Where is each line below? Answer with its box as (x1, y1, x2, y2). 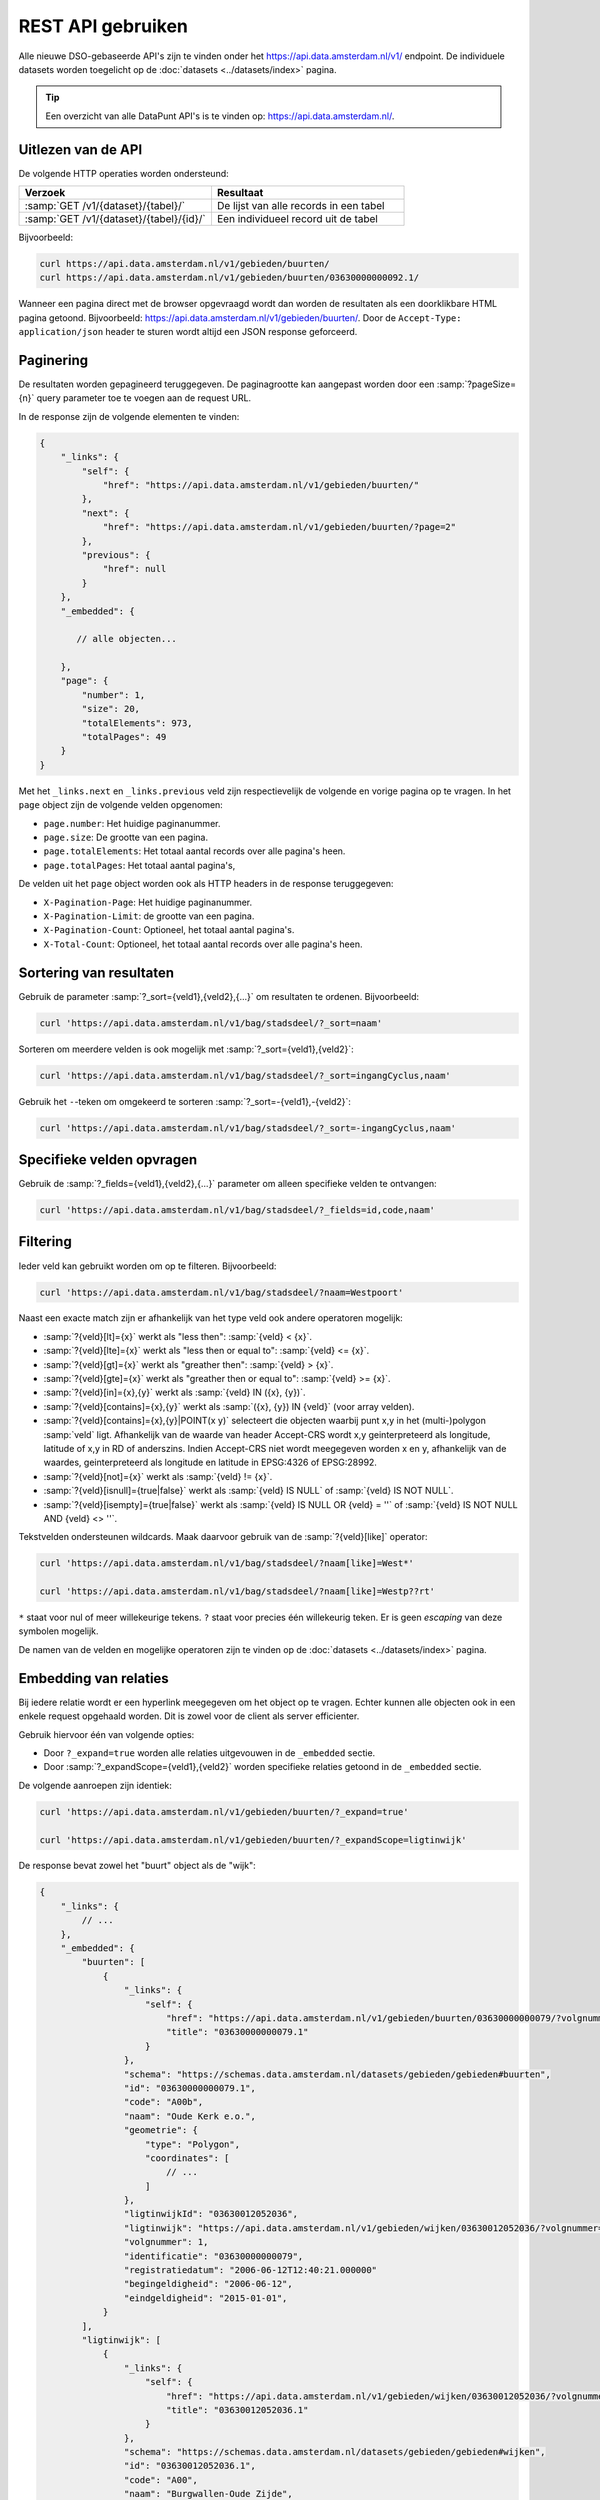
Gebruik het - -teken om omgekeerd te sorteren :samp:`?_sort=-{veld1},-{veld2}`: (18, 1095, 352, 1107)
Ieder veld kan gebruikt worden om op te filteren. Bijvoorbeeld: (18, 1260, 277, 1272)
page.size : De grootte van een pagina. (43, 831, 209, 843)
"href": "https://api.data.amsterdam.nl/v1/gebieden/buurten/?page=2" (102, 521, 457, 533)
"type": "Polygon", (145, 2138, 240, 2150)
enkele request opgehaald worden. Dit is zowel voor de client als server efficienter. (18, 1710, 360, 1722)
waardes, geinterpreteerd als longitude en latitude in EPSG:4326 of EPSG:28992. (43, 1456, 377, 1469)
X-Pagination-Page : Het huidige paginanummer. (43, 896, 253, 908)
